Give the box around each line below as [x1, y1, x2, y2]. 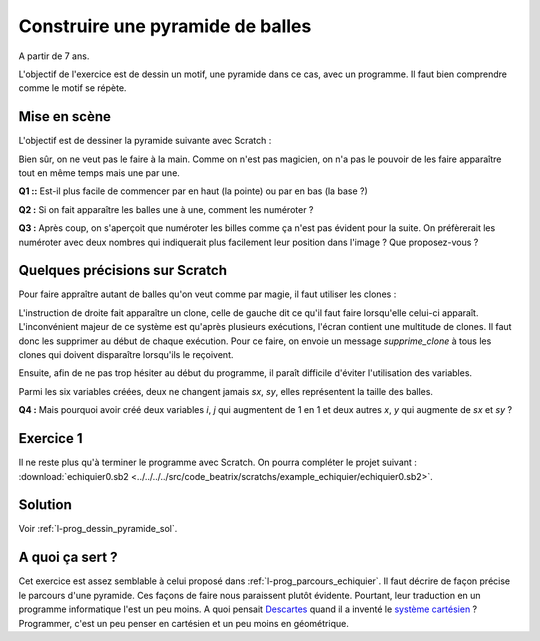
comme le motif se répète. [18, 82, 127, 94]
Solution [18, 496, 72, 514]
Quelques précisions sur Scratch [18, 262, 227, 279]
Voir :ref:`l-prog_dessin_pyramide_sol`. [18, 523, 178, 535]
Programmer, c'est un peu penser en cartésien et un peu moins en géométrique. [18, 617, 349, 629]
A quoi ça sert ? [18, 549, 118, 566]
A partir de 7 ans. [18, 50, 90, 62]
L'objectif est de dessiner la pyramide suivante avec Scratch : [18, 135, 272, 147]
